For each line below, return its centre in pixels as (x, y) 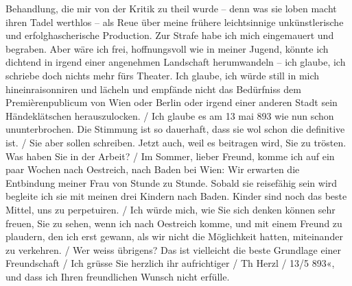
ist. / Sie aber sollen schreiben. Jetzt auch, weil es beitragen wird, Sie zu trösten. (176, 142)
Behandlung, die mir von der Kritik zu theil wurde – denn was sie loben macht (171, 8)
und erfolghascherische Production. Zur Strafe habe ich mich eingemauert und (170, 35)
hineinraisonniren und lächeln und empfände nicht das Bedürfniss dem (153, 89)
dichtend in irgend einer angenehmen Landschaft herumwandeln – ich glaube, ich (176, 62)
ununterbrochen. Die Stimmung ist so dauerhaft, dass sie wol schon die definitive (175, 129)
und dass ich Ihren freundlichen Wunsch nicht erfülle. (118, 276)
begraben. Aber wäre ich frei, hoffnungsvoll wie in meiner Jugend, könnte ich (167, 48)
